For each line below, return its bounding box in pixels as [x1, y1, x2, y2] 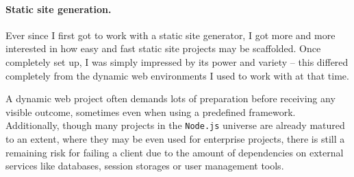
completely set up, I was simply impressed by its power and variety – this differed [5, 54, 349, 69]
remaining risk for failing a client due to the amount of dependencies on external [5, 145, 344, 159]
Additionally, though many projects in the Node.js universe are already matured [5, 118, 345, 132]
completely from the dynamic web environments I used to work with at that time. [5, 68, 349, 82]
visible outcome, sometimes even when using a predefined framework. [5, 104, 296, 119]
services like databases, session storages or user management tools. [5, 158, 284, 173]
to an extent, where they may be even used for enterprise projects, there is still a [5, 132, 345, 146]
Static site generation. [5, 1, 112, 16]
